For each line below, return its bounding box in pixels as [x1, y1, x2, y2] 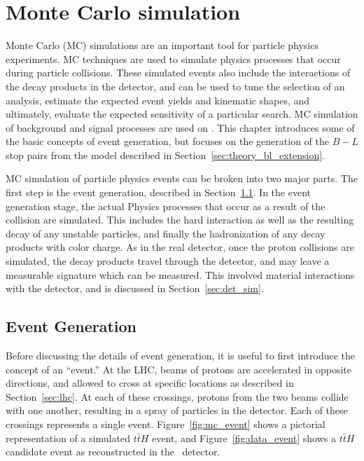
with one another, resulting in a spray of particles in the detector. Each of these [6, 403, 348, 418]
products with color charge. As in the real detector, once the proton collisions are [6, 240, 354, 254]
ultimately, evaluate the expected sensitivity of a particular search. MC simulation [6, 106, 358, 121]
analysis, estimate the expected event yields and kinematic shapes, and [6, 92, 310, 107]
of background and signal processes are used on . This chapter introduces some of [6, 120, 355, 135]
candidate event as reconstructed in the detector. [6, 444, 220, 459]
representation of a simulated [6, 430, 130, 445]
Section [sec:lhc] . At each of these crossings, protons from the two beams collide [6, 389, 349, 404]
